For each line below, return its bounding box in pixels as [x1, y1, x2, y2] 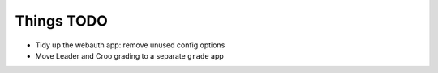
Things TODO [15, 12, 109, 30]
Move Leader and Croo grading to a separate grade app [35, 51, 225, 60]
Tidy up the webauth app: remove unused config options [35, 40, 225, 50]
